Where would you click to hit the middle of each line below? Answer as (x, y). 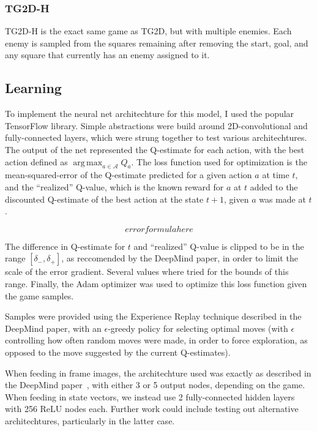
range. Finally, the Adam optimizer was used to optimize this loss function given (156, 283)
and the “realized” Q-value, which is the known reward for (114, 186)
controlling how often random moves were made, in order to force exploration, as (156, 340)
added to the (274, 186)
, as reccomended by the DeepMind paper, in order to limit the (180, 258)
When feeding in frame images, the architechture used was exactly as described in (158, 373)
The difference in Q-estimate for (65, 246)
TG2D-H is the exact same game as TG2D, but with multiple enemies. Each (148, 31)
